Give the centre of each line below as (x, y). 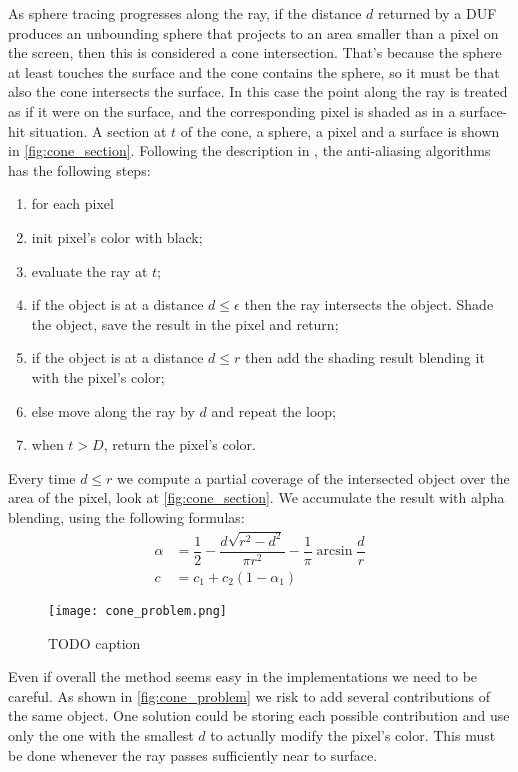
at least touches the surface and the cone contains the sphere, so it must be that (254, 71)
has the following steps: (79, 169)
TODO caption (94, 642)
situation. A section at (98, 130)
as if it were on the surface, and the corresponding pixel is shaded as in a (232, 110)
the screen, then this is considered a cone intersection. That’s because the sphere (255, 52)
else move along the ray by (113, 410)
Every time (42, 477)
